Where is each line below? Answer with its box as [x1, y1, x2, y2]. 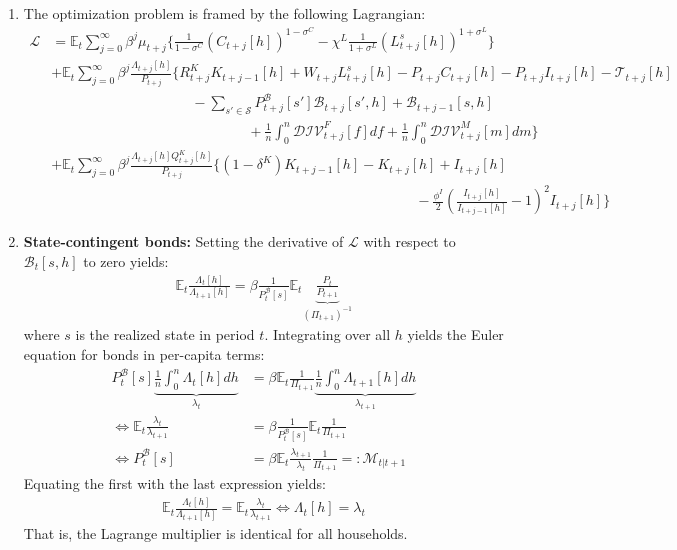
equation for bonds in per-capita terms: [23, 343, 265, 364]
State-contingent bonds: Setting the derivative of [23, 231, 344, 252]
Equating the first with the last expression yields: [23, 473, 326, 494]
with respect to [363, 231, 456, 252]
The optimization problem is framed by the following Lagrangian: [23, 3, 426, 23]
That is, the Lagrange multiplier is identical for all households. [23, 523, 408, 544]
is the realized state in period [75, 324, 255, 345]
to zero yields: [83, 250, 169, 271]
